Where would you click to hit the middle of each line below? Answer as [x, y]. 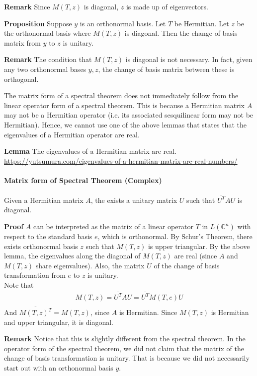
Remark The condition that [48, 59]
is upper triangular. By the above [199, 246]
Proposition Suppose [38, 23]
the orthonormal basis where [47, 33]
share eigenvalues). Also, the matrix [90, 265]
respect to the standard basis [48, 236]
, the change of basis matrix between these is [166, 69]
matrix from [22, 42]
